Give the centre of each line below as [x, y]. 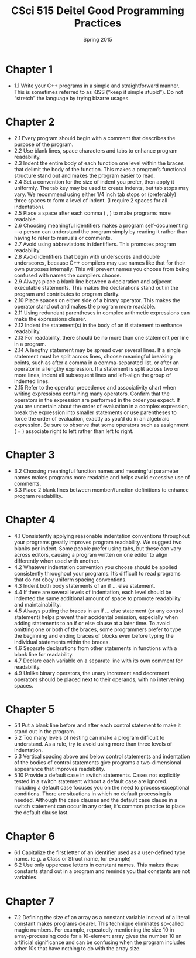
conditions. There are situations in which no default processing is [92, 794]
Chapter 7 [30, 901]
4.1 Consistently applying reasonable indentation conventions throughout [102, 536]
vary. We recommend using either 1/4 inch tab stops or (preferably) [95, 194]
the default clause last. [41, 813]
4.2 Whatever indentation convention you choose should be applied [96, 567]
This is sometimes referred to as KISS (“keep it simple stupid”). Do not [99, 92]
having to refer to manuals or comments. [63, 238]
